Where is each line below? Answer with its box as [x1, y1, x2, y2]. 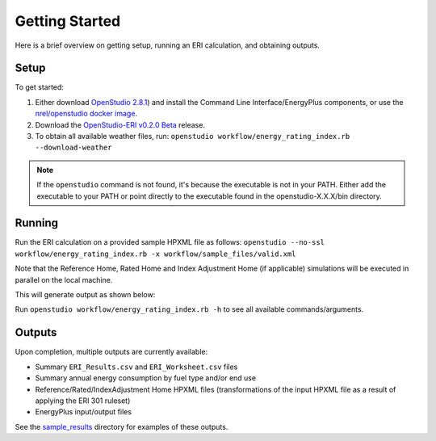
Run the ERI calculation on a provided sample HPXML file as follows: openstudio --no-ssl [15, 237, 325, 247]
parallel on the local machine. [15, 275, 113, 284]
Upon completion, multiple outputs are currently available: [15, 347, 208, 357]
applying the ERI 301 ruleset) [35, 396, 131, 405]
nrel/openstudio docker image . [35, 109, 137, 119]
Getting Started [15, 12, 121, 30]
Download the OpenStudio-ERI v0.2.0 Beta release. [35, 120, 206, 129]
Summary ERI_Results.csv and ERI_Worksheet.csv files [35, 362, 238, 372]
